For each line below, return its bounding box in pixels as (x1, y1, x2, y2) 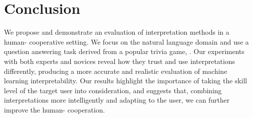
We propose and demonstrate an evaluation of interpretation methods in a (4, 27, 230, 37)
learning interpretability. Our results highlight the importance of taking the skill (4, 75, 247, 86)
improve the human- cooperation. (4, 104, 105, 115)
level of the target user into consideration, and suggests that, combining (4, 85, 222, 95)
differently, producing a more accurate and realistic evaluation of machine (4, 65, 227, 76)
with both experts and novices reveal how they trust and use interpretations (4, 56, 235, 66)
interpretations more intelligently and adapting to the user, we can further (4, 95, 230, 105)
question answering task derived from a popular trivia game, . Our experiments (4, 46, 245, 57)
